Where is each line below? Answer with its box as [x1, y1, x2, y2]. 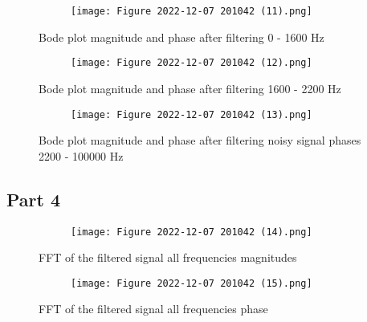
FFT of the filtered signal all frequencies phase [39, 300, 268, 317]
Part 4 [6, 186, 61, 211]
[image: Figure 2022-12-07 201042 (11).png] [71, 6, 312, 17]
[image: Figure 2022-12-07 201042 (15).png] [71, 277, 312, 289]
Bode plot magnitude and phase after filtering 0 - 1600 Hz [39, 28, 324, 45]
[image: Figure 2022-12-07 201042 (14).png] [71, 226, 312, 238]
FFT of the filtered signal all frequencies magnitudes [39, 249, 297, 266]
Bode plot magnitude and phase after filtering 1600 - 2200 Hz [39, 79, 341, 96]
